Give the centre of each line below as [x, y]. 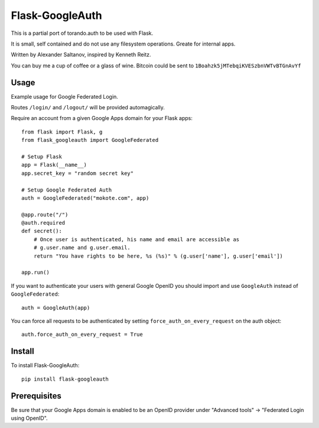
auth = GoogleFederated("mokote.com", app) [85, 198]
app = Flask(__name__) [54, 165]
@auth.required [43, 223]
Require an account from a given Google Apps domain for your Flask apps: [102, 118]
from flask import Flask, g [62, 132]
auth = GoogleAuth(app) [56, 308]
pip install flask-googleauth [65, 379]
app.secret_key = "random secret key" [78, 173]
